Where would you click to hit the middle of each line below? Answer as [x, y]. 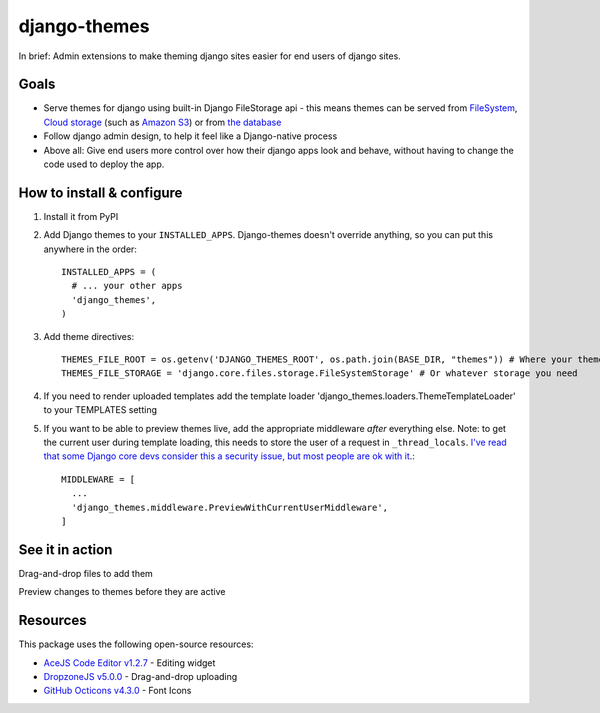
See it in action [65, 549]
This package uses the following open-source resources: [136, 644]
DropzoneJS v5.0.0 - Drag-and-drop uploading [140, 676]
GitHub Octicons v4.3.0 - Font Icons [117, 691]
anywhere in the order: [90, 249]
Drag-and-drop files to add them [86, 573]
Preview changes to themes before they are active [122, 592]
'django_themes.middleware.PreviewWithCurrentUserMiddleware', [230, 507]
